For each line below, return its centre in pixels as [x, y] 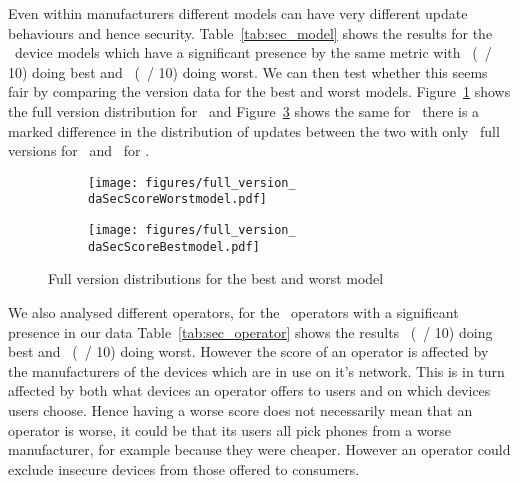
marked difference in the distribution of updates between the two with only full [254, 130]
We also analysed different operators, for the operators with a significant [233, 311]
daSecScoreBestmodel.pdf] [174, 246]
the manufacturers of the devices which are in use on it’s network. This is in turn [256, 370]
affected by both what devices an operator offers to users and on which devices [249, 390]
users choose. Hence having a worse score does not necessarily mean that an [240, 409]
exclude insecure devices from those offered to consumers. [184, 468]
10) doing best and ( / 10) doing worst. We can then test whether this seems [248, 71]
